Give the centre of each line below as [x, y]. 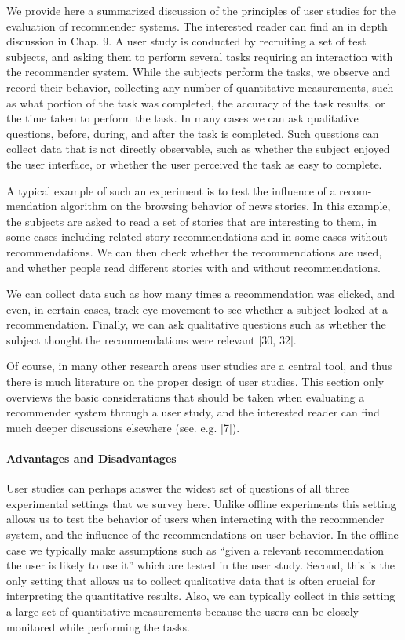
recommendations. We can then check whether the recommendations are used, [194, 251]
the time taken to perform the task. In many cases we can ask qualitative [182, 118]
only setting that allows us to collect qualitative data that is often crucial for [191, 580]
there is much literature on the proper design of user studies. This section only [195, 382]
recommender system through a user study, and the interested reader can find [193, 412]
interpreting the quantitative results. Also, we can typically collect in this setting [201, 596]
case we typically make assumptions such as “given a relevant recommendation [195, 549]
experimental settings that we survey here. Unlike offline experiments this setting [201, 503]
